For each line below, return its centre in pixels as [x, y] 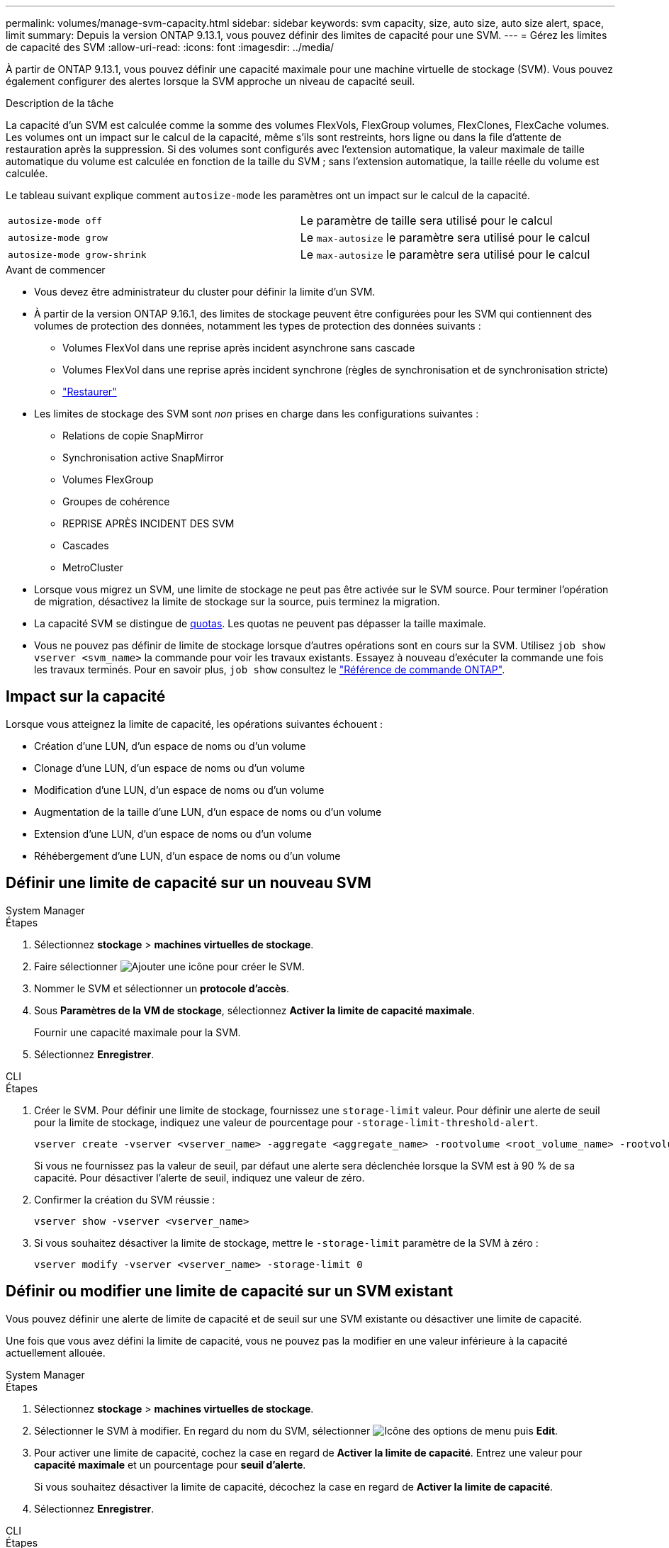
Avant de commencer [56, 270]
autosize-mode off [55, 220]
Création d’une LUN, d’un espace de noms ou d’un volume [170, 746]
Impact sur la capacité [86, 697]
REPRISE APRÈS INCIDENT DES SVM [148, 523]
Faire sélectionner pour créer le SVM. [169, 966]
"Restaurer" [90, 392]
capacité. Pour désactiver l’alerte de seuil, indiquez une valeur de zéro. [199, 1177]
